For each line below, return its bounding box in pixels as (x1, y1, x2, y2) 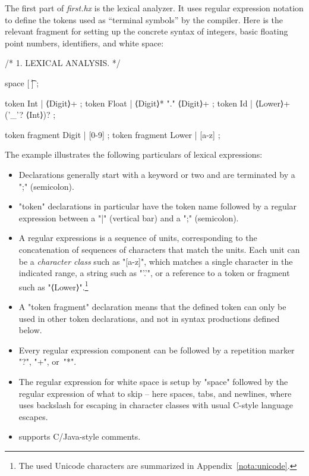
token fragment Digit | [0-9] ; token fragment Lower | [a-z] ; (5, 128, 220, 140)
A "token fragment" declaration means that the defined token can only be (18, 300, 286, 312)
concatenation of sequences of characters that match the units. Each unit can (18, 243, 300, 255)
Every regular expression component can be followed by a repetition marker (18, 343, 295, 356)
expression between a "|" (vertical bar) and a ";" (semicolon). (18, 211, 239, 224)
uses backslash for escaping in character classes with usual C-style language (18, 399, 294, 411)
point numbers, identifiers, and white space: (5, 36, 164, 49)
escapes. (18, 410, 48, 422)
